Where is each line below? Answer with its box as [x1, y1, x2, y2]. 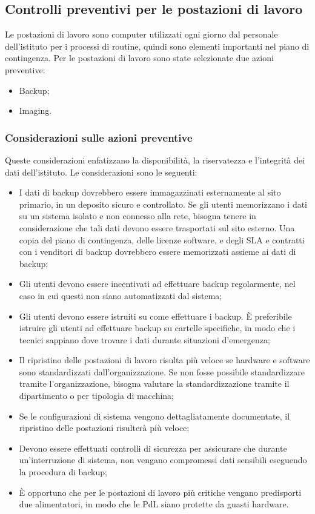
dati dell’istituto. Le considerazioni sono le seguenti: [5, 165, 197, 178]
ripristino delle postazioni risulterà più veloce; [19, 421, 190, 434]
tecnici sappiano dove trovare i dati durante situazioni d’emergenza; [19, 333, 270, 346]
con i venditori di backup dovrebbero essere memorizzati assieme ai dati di [19, 245, 296, 258]
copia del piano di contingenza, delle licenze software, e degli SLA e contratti [19, 233, 305, 246]
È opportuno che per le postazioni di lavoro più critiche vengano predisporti [19, 486, 302, 498]
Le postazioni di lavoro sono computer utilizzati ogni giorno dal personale [5, 28, 278, 41]
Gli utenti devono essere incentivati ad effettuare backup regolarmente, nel [19, 277, 296, 290]
